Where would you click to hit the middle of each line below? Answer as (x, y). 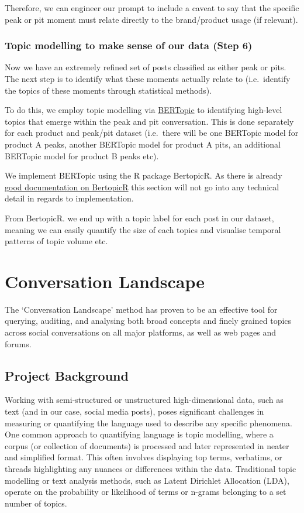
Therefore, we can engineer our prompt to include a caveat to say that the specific (152, 8)
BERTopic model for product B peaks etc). (82, 155)
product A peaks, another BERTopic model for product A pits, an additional (143, 144)
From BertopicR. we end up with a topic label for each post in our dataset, (139, 218)
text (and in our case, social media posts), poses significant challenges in (134, 411)
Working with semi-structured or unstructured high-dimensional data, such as (144, 400)
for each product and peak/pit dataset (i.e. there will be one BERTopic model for (152, 133)
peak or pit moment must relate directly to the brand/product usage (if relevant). (151, 19)
